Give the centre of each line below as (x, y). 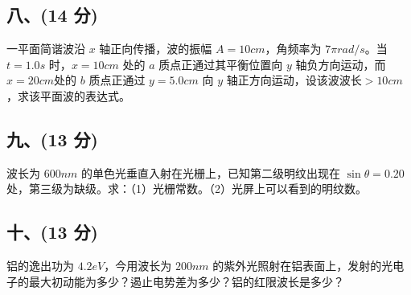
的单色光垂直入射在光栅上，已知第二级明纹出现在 (211, 172)
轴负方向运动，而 (341, 64)
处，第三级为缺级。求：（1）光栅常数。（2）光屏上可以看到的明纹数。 (187, 188)
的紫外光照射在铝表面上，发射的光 (303, 266)
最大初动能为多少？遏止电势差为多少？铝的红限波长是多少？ (186, 281)
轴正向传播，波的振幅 (156, 49)
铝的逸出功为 (40, 266)
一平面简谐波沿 (46, 49)
